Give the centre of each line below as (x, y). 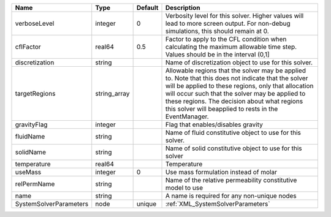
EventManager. (187, 116)
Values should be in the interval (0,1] (217, 54)
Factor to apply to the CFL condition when (226, 39)
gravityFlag (31, 124)
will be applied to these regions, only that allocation (239, 86)
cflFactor (28, 47)
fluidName (30, 136)
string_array (112, 93)
